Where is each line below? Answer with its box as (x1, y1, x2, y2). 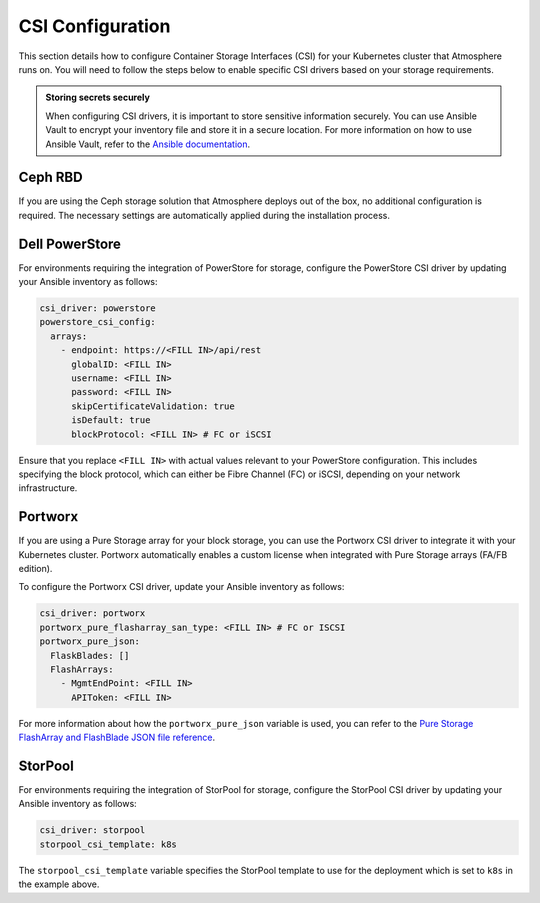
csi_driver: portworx (39, 608, 146, 619)
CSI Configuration (18, 15, 171, 37)
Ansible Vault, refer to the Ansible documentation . (45, 138, 251, 150)
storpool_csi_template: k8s (39, 838, 177, 850)
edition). (18, 563, 53, 575)
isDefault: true (71, 415, 151, 426)
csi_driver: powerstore (39, 303, 157, 314)
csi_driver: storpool (39, 825, 146, 836)
